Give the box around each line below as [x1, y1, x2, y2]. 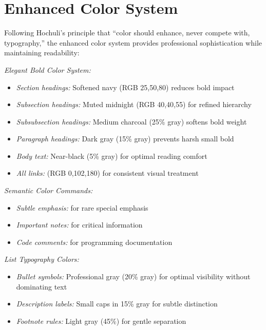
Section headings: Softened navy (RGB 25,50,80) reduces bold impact [16, 81, 235, 92]
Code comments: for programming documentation [16, 236, 173, 247]
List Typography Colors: [4, 254, 79, 264]
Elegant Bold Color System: [4, 64, 91, 75]
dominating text [16, 281, 67, 292]
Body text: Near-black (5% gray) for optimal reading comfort [16, 150, 207, 161]
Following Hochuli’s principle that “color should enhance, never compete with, [4, 27, 250, 38]
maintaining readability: [4, 47, 80, 58]
